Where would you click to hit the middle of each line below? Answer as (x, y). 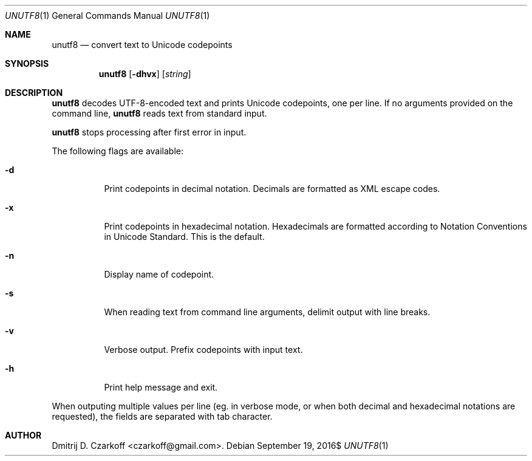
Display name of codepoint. (159, 274)
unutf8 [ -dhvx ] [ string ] (145, 74)
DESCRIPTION (34, 93)
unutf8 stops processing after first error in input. (149, 132)
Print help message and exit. (161, 387)
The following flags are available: (118, 151)
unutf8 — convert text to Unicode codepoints (142, 45)
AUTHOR (23, 435)
